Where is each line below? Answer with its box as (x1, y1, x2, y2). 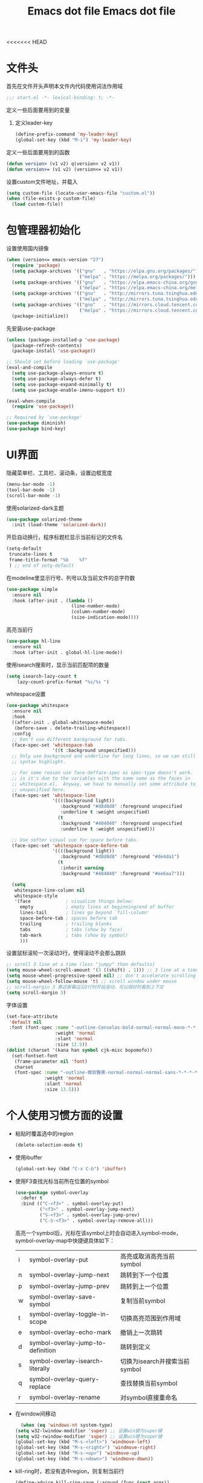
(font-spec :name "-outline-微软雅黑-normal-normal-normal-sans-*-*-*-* (14, 1069, 198, 1076)
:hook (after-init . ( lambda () (11, 598, 94, 604)
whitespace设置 (6, 691, 46, 698)
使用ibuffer (14, 1153, 42, 1161)
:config (11, 731, 31, 737)
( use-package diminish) (6, 420, 66, 426)
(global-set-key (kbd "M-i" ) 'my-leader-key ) (14, 137, 132, 143)
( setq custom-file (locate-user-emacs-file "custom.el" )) (6, 190, 155, 196)
